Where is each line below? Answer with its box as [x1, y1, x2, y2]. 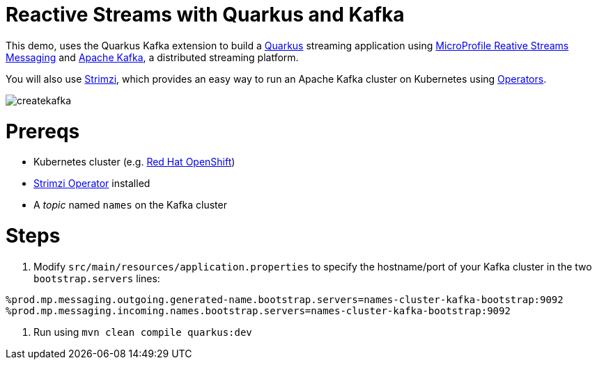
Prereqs [6, 119, 80, 143]
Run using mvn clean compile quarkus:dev [33, 325, 252, 338]
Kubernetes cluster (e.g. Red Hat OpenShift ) [33, 156, 235, 168]
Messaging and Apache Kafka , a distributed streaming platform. [6, 51, 299, 63]
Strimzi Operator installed [33, 177, 150, 190]
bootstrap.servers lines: [33, 272, 160, 284]
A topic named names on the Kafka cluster [33, 199, 227, 211]
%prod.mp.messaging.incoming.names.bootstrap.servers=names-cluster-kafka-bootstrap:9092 [6, 305, 511, 316]
